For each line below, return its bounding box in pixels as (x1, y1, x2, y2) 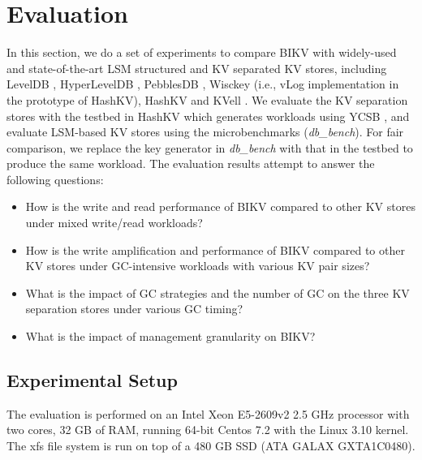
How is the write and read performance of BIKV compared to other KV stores (25, 198, 416, 215)
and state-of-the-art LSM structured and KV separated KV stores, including (6, 59, 387, 76)
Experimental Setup (6, 368, 178, 393)
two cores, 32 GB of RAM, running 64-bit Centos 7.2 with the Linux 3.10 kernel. (6, 421, 409, 438)
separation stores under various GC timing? (25, 300, 243, 317)
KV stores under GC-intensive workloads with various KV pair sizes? (25, 257, 370, 274)
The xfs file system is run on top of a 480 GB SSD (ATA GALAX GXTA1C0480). (6, 437, 416, 454)
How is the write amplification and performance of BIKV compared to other (25, 241, 405, 258)
